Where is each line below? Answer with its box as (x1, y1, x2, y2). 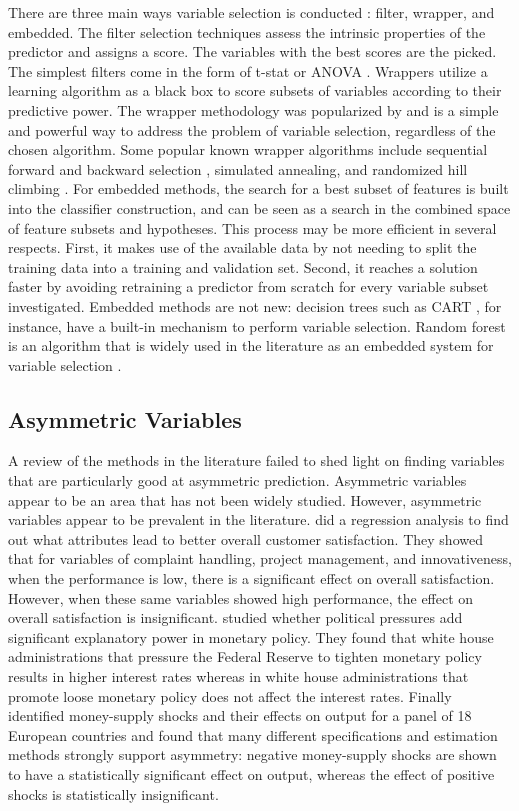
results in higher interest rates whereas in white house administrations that (8, 666, 469, 687)
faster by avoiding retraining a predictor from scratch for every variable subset (8, 276, 489, 297)
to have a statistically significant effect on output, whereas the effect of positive (8, 763, 495, 784)
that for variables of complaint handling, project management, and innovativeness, (8, 548, 512, 569)
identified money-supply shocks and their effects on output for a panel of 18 (8, 705, 472, 726)
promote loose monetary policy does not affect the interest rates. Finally (8, 685, 452, 706)
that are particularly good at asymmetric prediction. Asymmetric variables (8, 470, 467, 491)
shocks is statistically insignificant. (8, 783, 219, 804)
